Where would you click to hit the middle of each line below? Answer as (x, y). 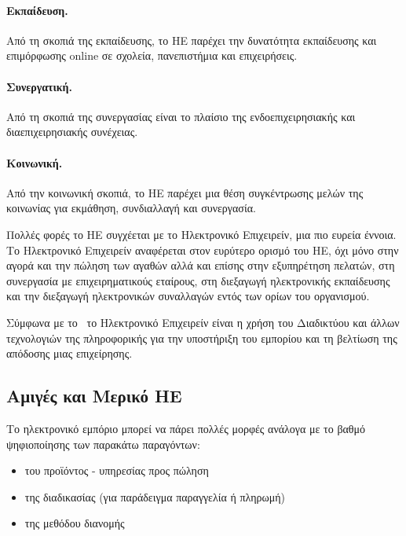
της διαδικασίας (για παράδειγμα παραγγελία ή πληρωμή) (155, 496)
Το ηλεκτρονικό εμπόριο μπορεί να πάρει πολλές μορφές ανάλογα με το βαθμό (186, 428)
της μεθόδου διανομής (75, 523)
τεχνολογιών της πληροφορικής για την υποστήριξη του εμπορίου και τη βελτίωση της (202, 338)
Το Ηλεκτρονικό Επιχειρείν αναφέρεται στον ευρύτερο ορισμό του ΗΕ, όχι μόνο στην (203, 250)
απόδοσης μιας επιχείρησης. (69, 353)
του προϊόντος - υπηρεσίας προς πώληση (117, 470)
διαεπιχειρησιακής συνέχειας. (72, 132)
